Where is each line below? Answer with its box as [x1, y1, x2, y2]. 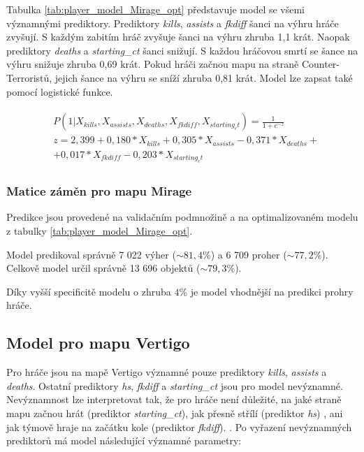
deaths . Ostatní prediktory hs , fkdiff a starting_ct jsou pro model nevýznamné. [6, 378, 343, 393]
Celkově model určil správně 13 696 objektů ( [6, 261, 201, 275]
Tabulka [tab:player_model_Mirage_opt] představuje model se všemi [6, 2, 305, 16]
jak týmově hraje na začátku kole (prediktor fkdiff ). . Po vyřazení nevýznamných [6, 419, 352, 434]
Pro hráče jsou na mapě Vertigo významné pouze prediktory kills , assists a [6, 365, 327, 379]
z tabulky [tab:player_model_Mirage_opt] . [6, 223, 193, 238]
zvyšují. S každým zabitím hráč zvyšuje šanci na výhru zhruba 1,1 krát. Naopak [6, 29, 350, 44]
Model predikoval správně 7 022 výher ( [6, 247, 176, 261]
